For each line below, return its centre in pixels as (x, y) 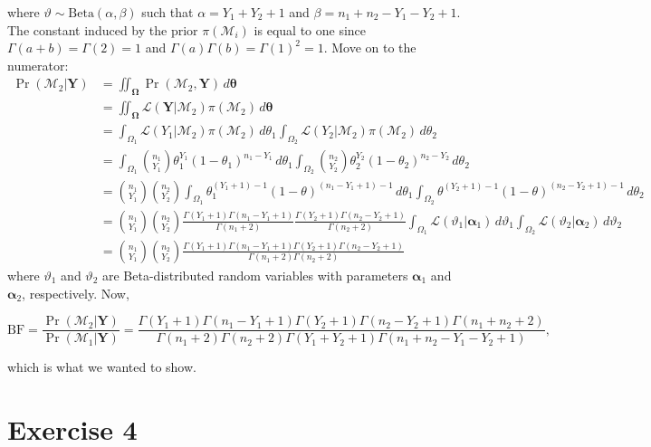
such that (168, 12)
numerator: (38, 65)
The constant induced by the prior (103, 29)
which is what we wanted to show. (102, 367)
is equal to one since (310, 29)
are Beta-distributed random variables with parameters (255, 275)
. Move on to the (370, 48)
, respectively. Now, (76, 293)
